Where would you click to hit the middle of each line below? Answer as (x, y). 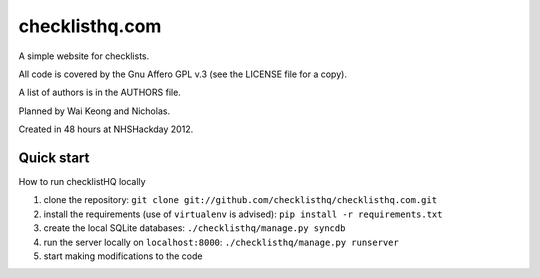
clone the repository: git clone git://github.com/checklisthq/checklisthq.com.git (240, 200)
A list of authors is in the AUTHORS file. (100, 92)
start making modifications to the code (123, 256)
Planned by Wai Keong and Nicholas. (94, 111)
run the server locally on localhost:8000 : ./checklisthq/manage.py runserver (221, 242)
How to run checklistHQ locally (82, 182)
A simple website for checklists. (84, 56)
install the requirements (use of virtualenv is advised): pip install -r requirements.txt (243, 214)
